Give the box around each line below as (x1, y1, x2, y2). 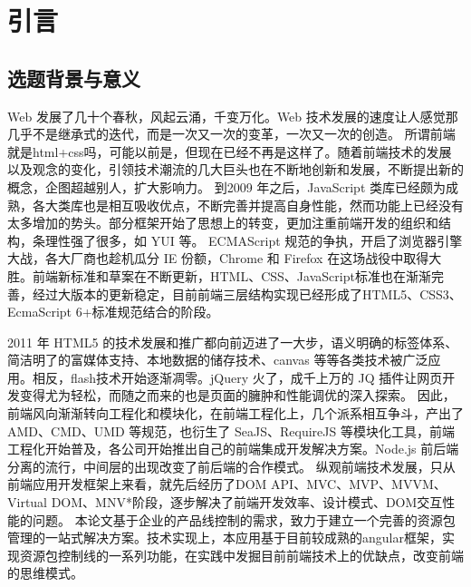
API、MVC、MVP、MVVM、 (271, 474, 447, 494)
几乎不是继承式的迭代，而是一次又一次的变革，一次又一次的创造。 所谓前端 (7, 124, 456, 143)
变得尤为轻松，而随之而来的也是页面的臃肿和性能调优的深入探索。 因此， (19, 386, 456, 405)
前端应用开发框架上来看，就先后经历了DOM (7, 474, 267, 494)
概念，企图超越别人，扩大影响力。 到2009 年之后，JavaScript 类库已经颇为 (7, 177, 447, 196)
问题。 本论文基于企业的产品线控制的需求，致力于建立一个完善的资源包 (32, 510, 456, 529)
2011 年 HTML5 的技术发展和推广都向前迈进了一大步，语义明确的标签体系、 (7, 332, 458, 351)
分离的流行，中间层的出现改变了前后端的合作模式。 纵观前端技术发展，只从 (7, 456, 456, 475)
